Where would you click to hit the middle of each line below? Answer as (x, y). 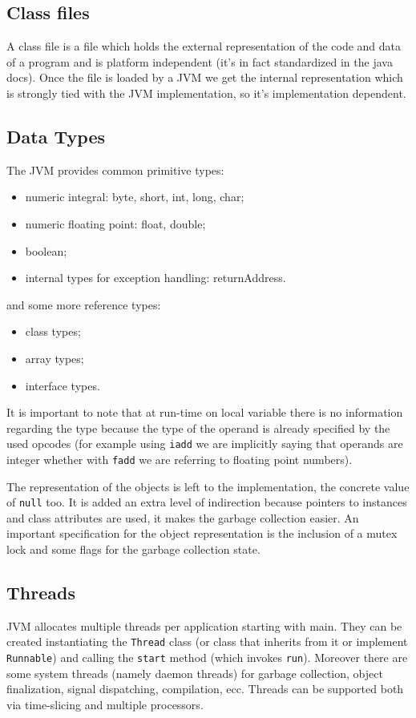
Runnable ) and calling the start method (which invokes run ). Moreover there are (207, 657)
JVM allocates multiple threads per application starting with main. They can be (204, 625)
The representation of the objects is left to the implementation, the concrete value (208, 486)
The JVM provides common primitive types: (115, 169)
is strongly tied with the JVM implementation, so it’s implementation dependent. (206, 93)
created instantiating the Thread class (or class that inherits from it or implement (207, 641)
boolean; (46, 250)
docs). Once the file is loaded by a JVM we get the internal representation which (205, 77)
